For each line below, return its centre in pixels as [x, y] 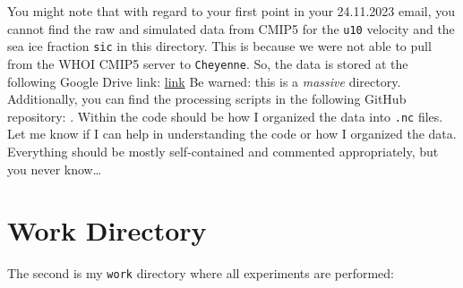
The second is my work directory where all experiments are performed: [201, 273]
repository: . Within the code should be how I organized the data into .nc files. [225, 116]
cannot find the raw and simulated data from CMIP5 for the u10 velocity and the [231, 28]
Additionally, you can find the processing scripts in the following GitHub [207, 99]
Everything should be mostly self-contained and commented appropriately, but [223, 151]
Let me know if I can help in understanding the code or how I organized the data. [232, 134]
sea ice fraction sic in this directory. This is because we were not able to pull [219, 46]
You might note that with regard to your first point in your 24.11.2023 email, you [231, 11]
